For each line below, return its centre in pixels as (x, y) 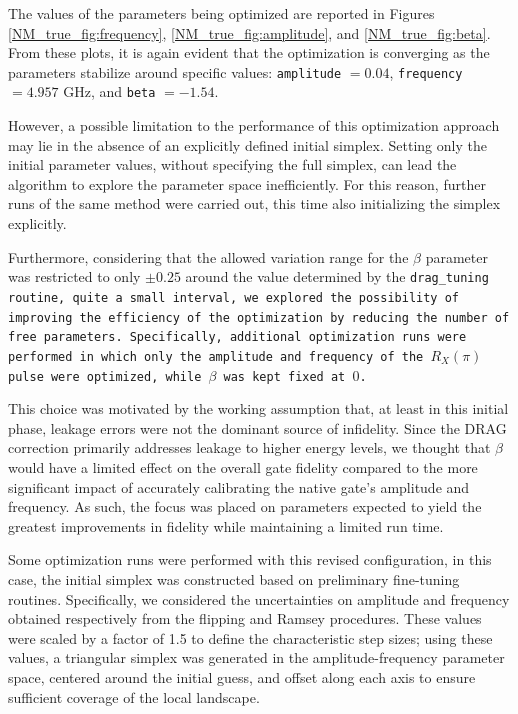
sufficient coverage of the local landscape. (134, 696)
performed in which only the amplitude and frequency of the (216, 356)
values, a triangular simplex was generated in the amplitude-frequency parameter (256, 657)
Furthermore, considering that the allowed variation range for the (208, 256)
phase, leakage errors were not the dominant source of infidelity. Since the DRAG (257, 427)
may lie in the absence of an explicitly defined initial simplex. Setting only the (247, 144)
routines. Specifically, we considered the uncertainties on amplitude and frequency (259, 598)
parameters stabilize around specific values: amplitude (175, 71)
